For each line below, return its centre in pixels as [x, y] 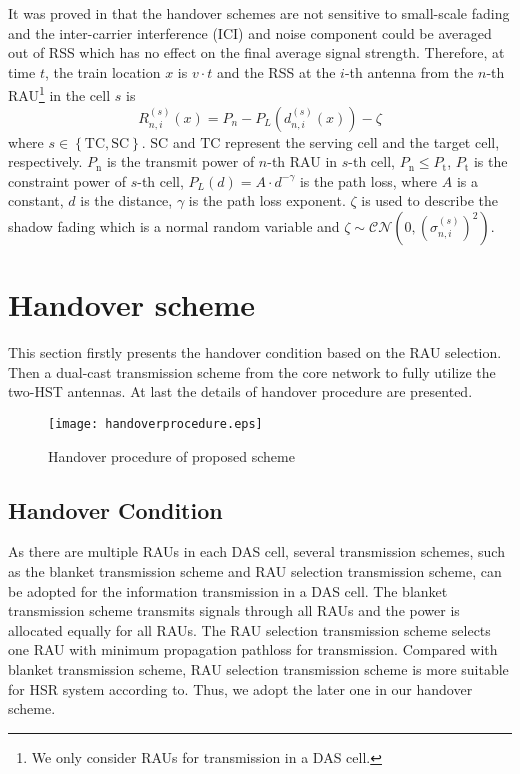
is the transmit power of [180, 161]
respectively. [45, 161]
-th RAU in [302, 161]
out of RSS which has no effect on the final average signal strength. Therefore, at [256, 52]
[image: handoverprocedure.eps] [155, 423]
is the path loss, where [368, 180]
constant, [36, 200]
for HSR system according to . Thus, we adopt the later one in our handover [240, 688]
